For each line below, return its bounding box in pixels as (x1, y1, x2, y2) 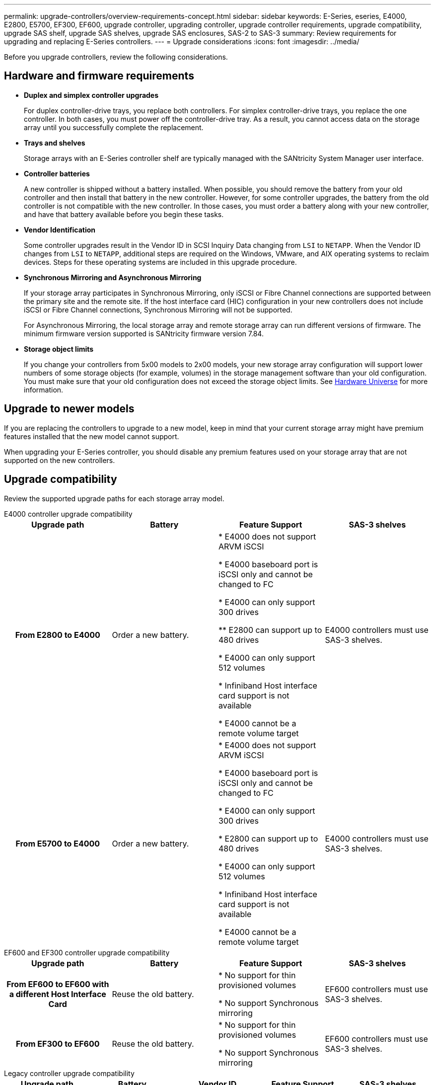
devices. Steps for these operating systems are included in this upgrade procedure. (24, 257, 297, 266)
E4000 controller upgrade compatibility (4, 509, 133, 518)
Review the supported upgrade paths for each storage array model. (4, 494, 224, 503)
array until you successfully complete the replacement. (24, 123, 204, 132)
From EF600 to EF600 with (6, 979, 109, 989)
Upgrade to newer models (4, 402, 135, 415)
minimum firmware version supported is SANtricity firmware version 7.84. (24, 329, 264, 338)
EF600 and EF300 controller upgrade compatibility (4, 948, 170, 957)
